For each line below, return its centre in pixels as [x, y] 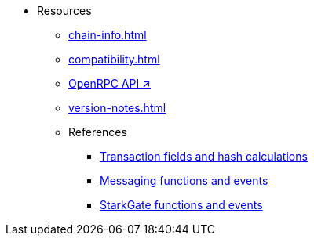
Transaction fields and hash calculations [204, 156]
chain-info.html [108, 35]
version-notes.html [117, 108]
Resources [64, 11]
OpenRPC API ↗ [110, 83]
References [98, 132]
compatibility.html [114, 59]
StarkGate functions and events [181, 205]
